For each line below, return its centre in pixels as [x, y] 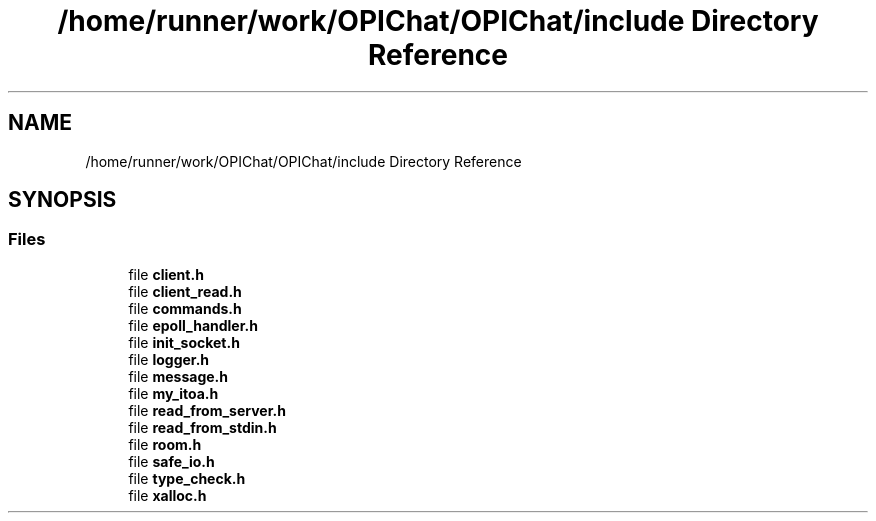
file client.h [166, 274]
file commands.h [185, 308]
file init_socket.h [184, 342]
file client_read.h [185, 291]
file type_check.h [187, 478]
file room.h [165, 444]
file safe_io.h [171, 461]
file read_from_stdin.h [202, 427]
